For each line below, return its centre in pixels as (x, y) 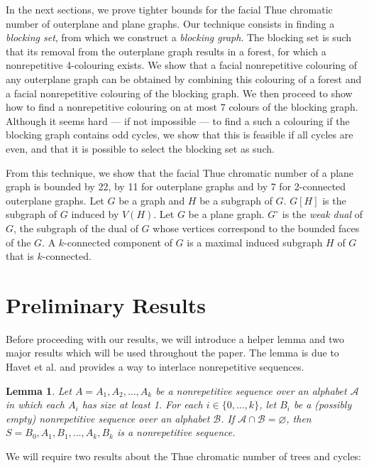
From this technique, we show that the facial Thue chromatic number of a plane (180, 172)
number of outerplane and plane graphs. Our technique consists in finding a (170, 23)
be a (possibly (323, 404)
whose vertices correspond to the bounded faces (256, 228)
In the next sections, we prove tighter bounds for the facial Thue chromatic (169, 9)
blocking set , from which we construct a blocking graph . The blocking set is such (179, 37)
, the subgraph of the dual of (76, 228)
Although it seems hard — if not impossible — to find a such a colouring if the (178, 120)
